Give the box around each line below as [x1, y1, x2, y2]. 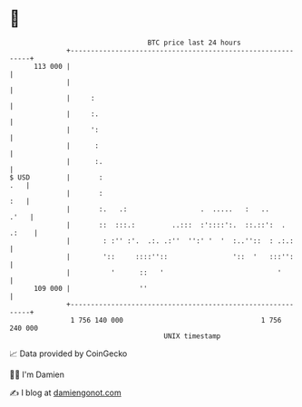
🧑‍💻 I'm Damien [9, 369, 65, 380]
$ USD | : [9, 172, 103, 182]
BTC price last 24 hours [147, 38, 242, 47]
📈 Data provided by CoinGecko [9, 348, 128, 359]
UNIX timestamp [163, 331, 221, 341]
